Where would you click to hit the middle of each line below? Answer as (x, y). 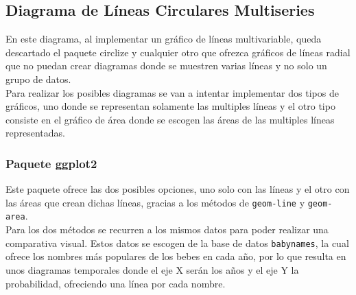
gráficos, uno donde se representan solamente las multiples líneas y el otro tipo (170, 106)
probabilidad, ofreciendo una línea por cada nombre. (116, 283)
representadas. (35, 133)
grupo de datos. (38, 79)
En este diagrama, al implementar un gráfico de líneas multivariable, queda (164, 39)
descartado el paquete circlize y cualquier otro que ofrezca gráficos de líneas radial (178, 52)
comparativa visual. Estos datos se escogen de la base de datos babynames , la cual (177, 243)
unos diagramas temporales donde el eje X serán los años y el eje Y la (152, 269)
